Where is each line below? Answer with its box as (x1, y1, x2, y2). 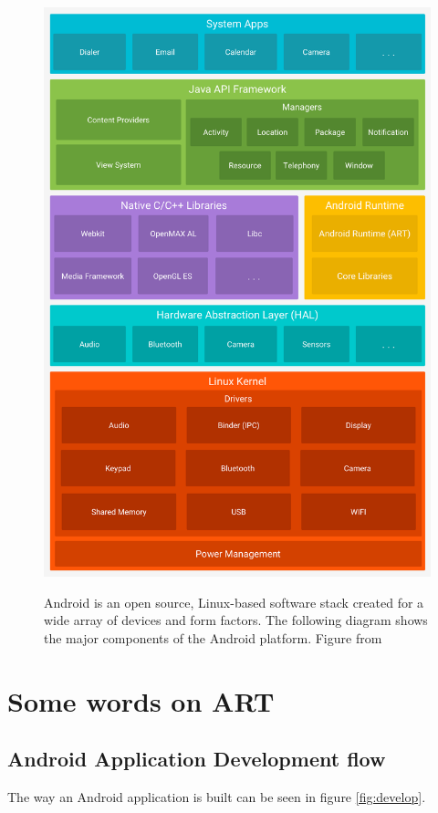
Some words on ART (7, 682, 275, 719)
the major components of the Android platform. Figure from (44, 628, 382, 647)
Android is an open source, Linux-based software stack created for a (44, 592, 424, 611)
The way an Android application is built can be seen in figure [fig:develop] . (7, 787, 426, 807)
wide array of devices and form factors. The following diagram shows (44, 610, 428, 630)
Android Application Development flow (7, 745, 386, 773)
